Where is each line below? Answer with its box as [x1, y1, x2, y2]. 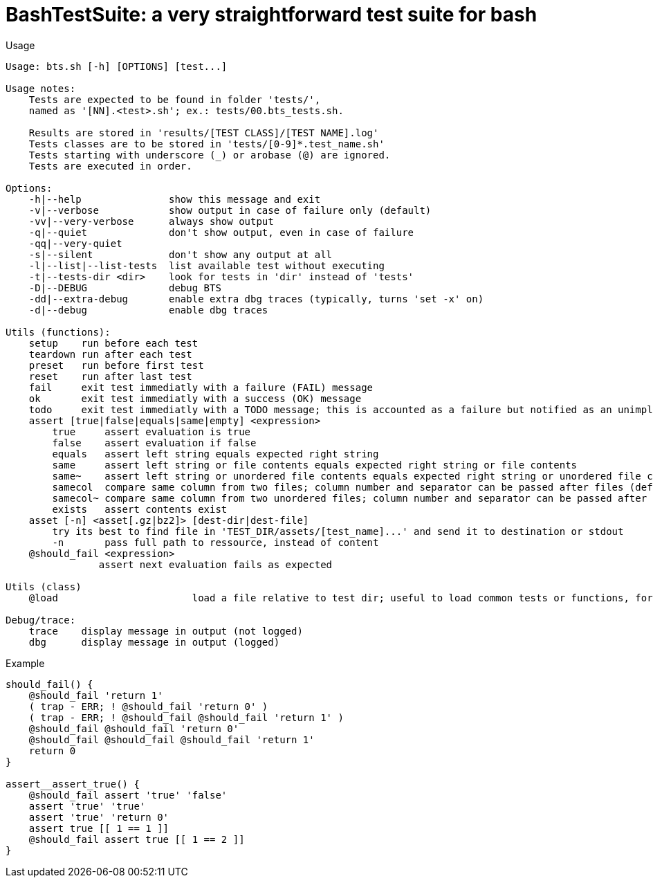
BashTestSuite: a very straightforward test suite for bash [6, 3, 537, 26]
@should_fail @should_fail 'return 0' [28, 722, 239, 734]
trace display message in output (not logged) [28, 625, 303, 637]
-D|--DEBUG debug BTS [28, 282, 221, 293]
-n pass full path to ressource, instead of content [52, 536, 379, 548]
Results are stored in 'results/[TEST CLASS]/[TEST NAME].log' [28, 127, 379, 138]
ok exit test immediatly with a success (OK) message [28, 392, 362, 404]
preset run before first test [28, 359, 204, 371]
